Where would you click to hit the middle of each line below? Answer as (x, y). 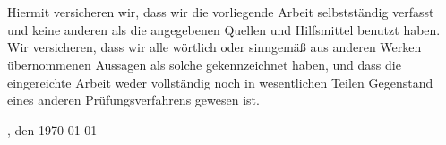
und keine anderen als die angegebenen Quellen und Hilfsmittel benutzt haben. (224, 29)
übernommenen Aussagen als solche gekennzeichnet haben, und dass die (204, 64)
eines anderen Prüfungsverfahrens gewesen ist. (133, 100)
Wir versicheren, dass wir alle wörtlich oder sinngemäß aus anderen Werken (214, 47)
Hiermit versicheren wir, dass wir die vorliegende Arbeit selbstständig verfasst (221, 12)
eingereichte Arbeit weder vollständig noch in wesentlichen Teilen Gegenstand (220, 82)
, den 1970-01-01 (52, 129)
